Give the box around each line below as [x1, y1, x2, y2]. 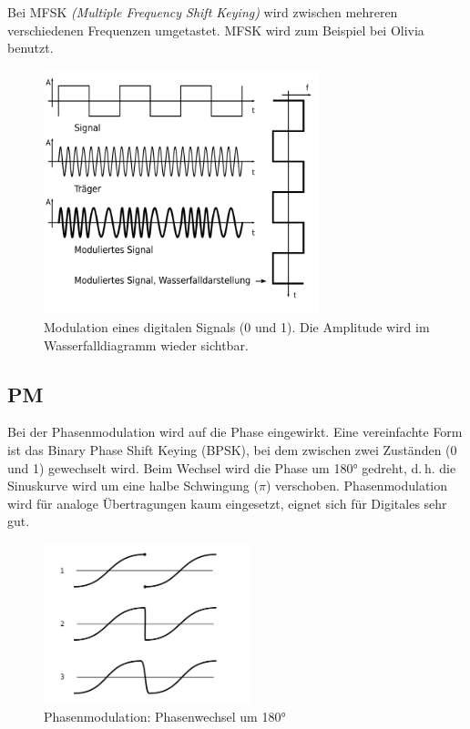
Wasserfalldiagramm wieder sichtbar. [44, 335, 249, 354]
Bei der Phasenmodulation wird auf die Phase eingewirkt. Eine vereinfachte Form [7, 422, 463, 441]
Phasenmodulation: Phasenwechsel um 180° [44, 707, 286, 726]
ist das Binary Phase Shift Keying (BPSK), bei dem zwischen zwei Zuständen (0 [7, 440, 457, 459]
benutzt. [7, 38, 54, 57]
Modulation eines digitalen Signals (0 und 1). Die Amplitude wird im [44, 318, 430, 336]
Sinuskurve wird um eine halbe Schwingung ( [7, 476, 259, 495]
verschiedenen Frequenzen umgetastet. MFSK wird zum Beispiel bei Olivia [7, 20, 424, 39]
